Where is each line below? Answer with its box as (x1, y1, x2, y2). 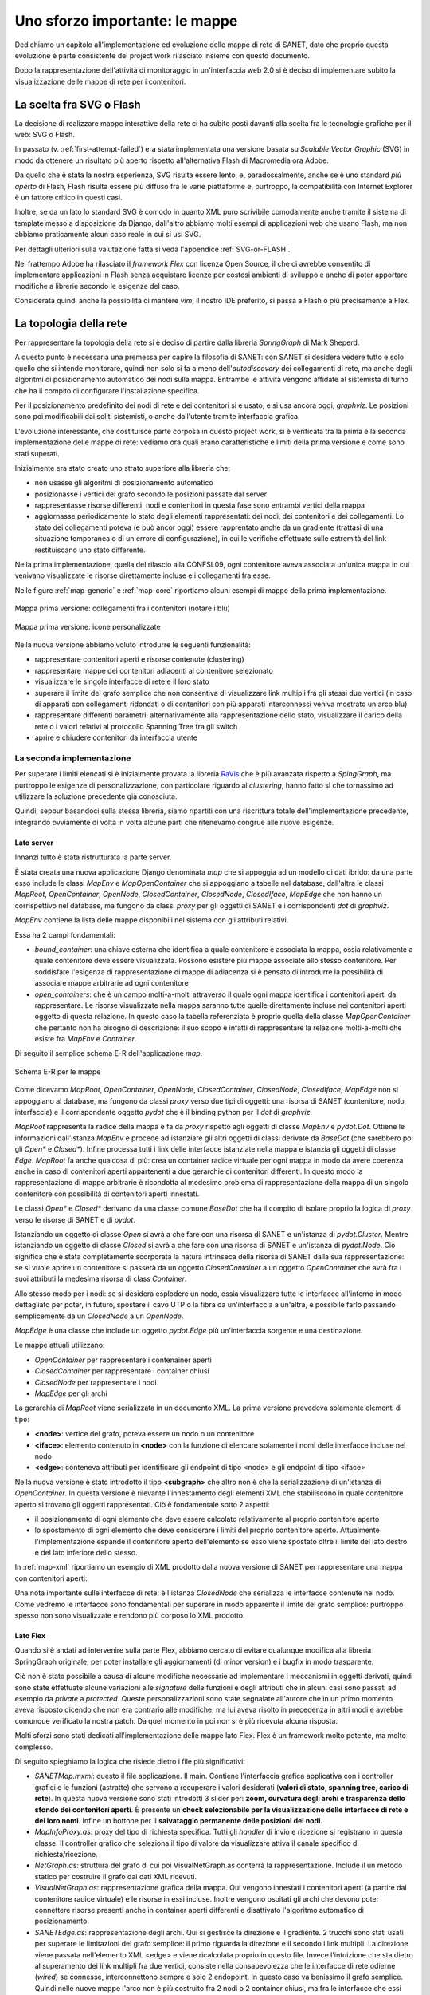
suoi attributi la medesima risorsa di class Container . (14, 1274, 187, 1284)
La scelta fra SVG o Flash (14, 97, 141, 111)
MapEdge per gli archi (34, 1389, 107, 1398)
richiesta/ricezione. (34, 1850, 99, 1859)
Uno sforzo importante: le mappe (14, 12, 238, 30)
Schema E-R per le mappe (14, 1066, 101, 1077)
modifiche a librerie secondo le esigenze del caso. (14, 281, 180, 290)
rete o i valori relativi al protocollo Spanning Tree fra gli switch (34, 721, 238, 731)
